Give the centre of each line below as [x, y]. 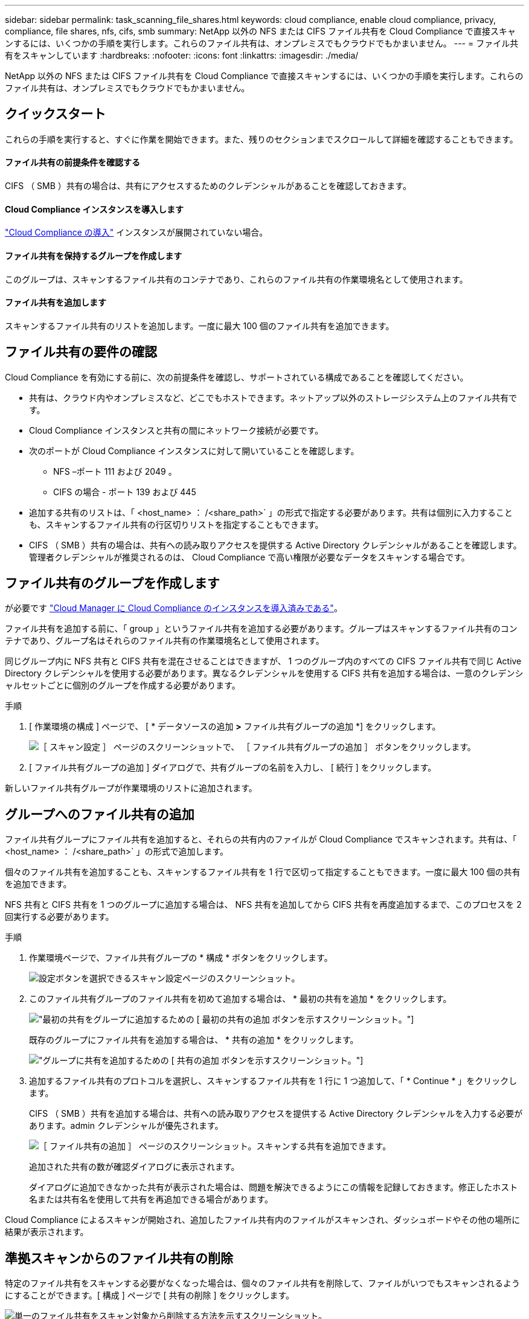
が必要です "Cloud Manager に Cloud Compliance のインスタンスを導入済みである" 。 [174, 608]
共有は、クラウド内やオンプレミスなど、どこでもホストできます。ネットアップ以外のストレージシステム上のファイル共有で [273, 397]
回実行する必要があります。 [59, 917]
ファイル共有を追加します [56, 303]
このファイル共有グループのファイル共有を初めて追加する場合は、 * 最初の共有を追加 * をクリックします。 [240, 999]
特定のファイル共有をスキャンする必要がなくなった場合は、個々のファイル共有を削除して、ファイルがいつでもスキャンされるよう [262, 1283]
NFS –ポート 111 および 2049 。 [115, 471]
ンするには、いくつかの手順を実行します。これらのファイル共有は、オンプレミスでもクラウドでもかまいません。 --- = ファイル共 [262, 43]
